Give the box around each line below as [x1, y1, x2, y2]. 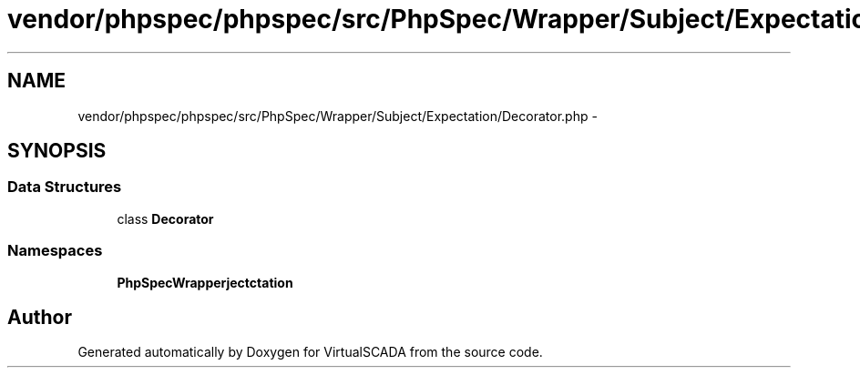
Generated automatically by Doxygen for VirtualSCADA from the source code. [77, 344, 543, 360]
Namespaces [7, 241, 103, 260]
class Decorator [117, 210, 214, 227]
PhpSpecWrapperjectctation [117, 274, 293, 290]
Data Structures [7, 177, 122, 197]
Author [7, 305, 72, 329]
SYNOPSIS [7, 139, 107, 163]
